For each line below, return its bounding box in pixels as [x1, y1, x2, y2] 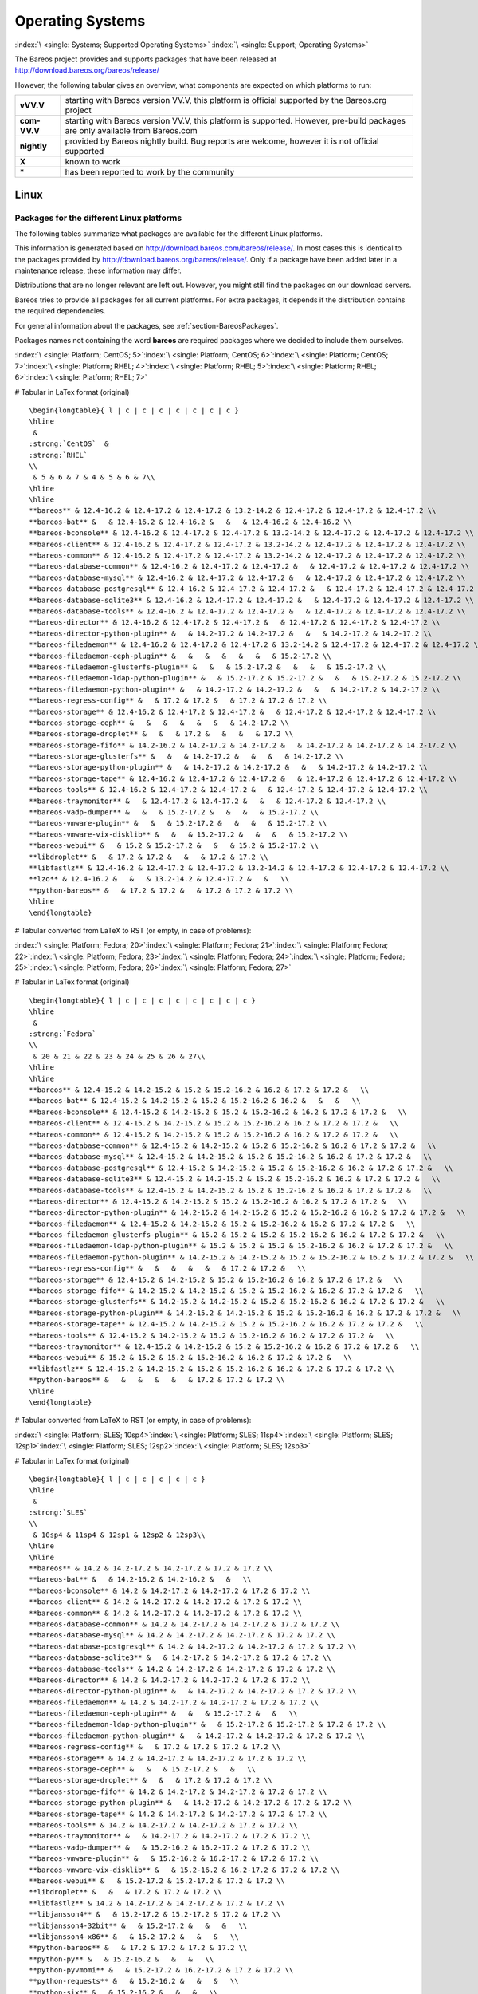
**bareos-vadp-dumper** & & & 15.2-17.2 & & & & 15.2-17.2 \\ [29, 808, 319, 817]
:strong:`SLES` [29, 1508, 88, 1517]
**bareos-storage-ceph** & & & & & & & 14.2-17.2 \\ [29, 718, 290, 727]
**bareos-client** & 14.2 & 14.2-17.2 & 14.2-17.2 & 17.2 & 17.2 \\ [29, 1598, 302, 1606]
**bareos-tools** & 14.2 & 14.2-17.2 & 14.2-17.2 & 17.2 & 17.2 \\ [29, 1821, 298, 1830]
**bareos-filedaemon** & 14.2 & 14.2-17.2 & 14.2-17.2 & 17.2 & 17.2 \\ [29, 1697, 319, 1707]
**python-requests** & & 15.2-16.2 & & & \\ [29, 1976, 239, 1986]
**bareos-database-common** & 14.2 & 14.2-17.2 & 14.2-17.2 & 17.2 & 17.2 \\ [29, 1619, 340, 1629]
